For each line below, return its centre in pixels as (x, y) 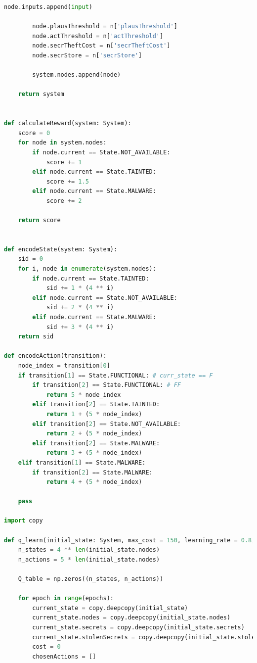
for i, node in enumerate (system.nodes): (87, 269)
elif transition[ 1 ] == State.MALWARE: (82, 462)
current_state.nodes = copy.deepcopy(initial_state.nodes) (131, 618)
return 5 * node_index (84, 395)
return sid (36, 337)
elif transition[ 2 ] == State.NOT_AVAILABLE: (107, 424)
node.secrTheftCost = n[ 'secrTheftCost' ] (101, 46)
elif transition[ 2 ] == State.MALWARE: (96, 443)
